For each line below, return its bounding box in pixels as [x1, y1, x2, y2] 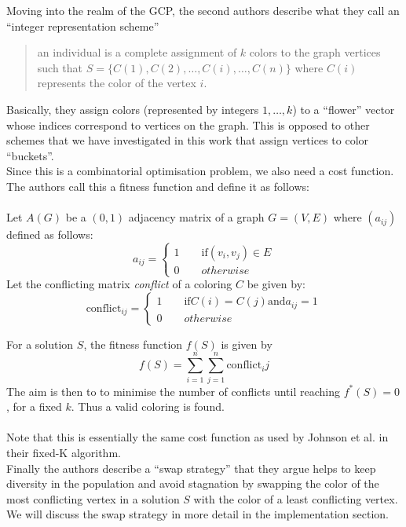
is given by [221, 335, 272, 352]
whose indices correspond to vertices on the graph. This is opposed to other [6, 116, 370, 133]
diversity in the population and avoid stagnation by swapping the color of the [6, 475, 379, 492]
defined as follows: [6, 226, 93, 243]
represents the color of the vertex [37, 75, 196, 91]
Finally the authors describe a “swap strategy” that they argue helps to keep [6, 459, 376, 476]
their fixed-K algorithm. [6, 444, 121, 460]
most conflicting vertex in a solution [6, 490, 180, 507]
